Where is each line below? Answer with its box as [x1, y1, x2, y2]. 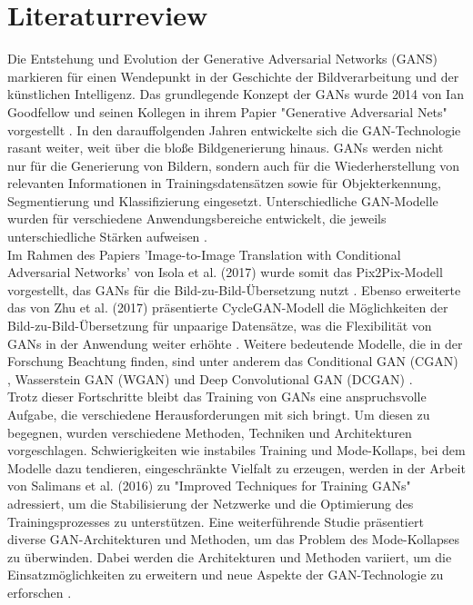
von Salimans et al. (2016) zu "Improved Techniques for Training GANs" [7, 476, 411, 495]
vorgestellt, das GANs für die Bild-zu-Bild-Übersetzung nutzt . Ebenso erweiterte [7, 280, 461, 299]
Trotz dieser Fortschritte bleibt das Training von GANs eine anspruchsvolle [7, 387, 427, 406]
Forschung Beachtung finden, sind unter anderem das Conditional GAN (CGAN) [7, 352, 458, 371]
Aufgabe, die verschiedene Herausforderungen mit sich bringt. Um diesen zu [7, 405, 430, 423]
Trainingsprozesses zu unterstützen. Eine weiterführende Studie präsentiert [7, 511, 424, 531]
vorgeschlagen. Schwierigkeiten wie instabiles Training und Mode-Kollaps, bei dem [7, 441, 466, 460]
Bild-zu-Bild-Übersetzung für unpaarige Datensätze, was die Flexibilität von [7, 316, 432, 335]
